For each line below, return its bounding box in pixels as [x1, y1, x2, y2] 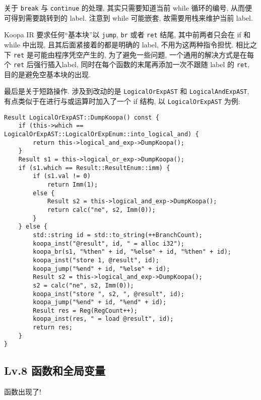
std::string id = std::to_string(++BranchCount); [33, 231, 203, 239]
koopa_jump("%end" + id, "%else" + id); [33, 265, 170, 272]
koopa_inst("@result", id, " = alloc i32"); [33, 240, 184, 247]
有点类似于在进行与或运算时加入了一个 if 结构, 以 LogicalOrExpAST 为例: [4, 96, 240, 106]
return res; [33, 324, 73, 331]
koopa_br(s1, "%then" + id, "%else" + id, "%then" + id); [33, 248, 232, 256]
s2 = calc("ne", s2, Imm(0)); [33, 281, 134, 289]
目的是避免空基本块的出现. [4, 69, 91, 79]
